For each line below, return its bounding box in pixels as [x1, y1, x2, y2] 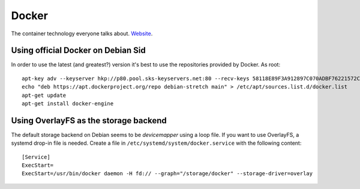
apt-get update [22, 92, 67, 99]
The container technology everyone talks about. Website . [11, 30, 153, 37]
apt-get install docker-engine [22, 100, 114, 107]
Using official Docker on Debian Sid [11, 45, 146, 56]
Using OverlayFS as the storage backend [11, 115, 167, 126]
